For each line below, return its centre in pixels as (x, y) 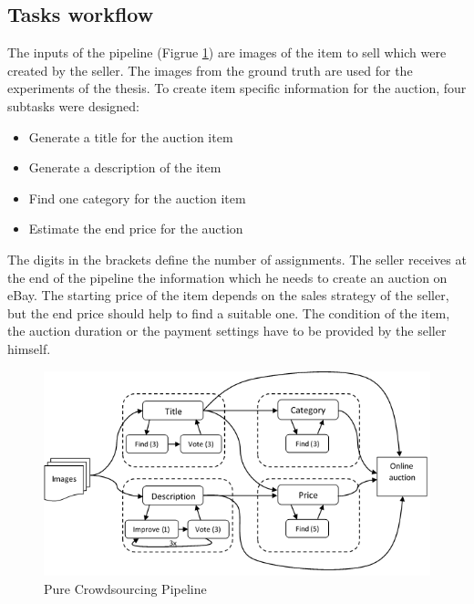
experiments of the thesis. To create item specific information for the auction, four (237, 88)
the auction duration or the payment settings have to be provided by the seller (227, 331)
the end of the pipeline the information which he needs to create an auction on (227, 277)
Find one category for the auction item (137, 198)
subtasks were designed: (73, 105)
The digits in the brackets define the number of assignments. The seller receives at (237, 259)
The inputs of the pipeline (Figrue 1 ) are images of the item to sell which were (227, 52)
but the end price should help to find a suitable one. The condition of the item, (229, 312)
